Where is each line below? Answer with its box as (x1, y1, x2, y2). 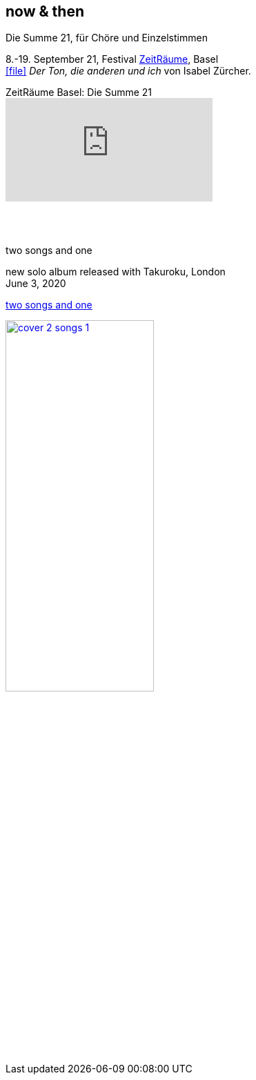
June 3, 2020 (6, 277, 66, 290)
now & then (6, 3, 84, 20)
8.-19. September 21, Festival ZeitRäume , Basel (6, 53, 219, 66)
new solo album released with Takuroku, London (6, 266, 226, 278)
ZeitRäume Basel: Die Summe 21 (6, 86, 152, 99)
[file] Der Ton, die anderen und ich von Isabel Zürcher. (6, 65, 251, 77)
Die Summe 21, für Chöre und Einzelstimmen (6, 32, 208, 44)
